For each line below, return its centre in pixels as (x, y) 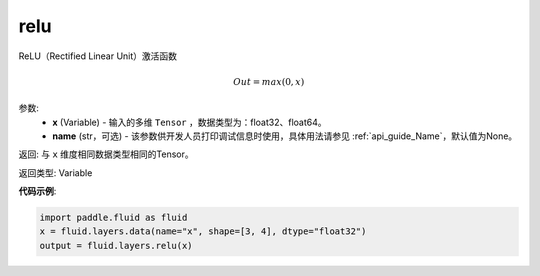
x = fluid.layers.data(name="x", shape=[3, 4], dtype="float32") (203, 231)
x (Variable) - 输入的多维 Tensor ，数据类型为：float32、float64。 (189, 122)
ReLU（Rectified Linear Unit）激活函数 (98, 56)
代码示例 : (37, 191)
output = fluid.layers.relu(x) (116, 245)
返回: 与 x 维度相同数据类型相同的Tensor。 (106, 154)
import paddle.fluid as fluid (113, 218)
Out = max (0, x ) (269, 81)
